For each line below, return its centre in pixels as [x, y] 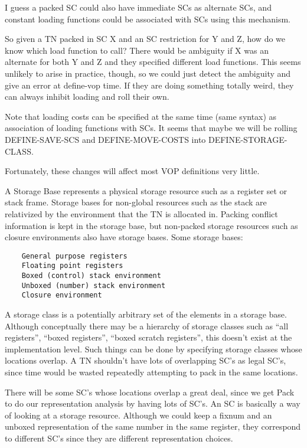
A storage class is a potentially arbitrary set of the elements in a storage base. [146, 314]
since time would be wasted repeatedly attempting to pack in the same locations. [151, 372]
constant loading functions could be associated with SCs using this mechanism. [148, 19]
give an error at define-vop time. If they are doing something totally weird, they [149, 85]
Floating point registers [72, 266]
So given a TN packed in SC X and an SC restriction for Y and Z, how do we [145, 39]
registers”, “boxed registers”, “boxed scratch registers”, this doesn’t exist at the [148, 337]
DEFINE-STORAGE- [248, 139]
